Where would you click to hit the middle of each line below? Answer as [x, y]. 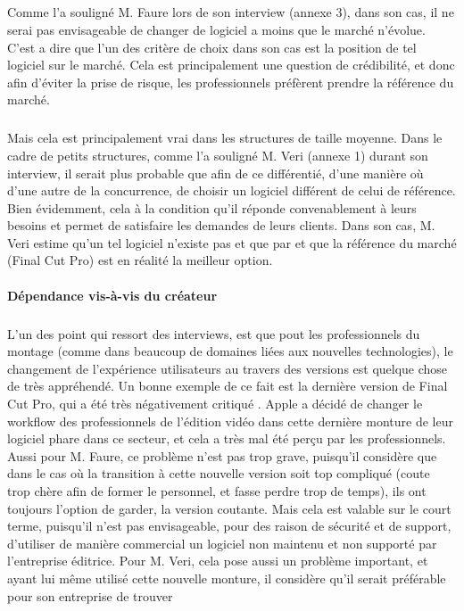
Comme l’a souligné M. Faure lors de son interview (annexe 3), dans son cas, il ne [231, 12]
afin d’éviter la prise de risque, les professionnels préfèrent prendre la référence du [231, 82]
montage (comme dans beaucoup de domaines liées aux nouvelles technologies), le [230, 351]
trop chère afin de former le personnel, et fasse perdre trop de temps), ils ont [217, 490]
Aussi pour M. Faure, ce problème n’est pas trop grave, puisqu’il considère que [222, 455]
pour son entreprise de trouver [90, 595]
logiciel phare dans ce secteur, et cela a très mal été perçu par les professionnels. [227, 438]
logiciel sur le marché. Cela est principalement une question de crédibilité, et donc [231, 65]
